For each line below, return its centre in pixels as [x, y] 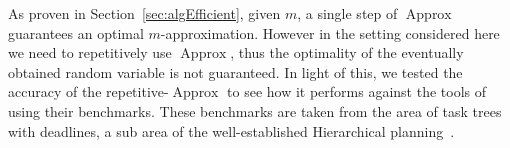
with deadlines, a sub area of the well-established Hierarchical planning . [231, 130]
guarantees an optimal [76, 32]
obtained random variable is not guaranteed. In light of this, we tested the [235, 71]
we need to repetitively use [90, 52]
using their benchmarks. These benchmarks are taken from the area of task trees [255, 110]
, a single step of [347, 13]
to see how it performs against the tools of [357, 91]
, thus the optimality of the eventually [347, 52]
